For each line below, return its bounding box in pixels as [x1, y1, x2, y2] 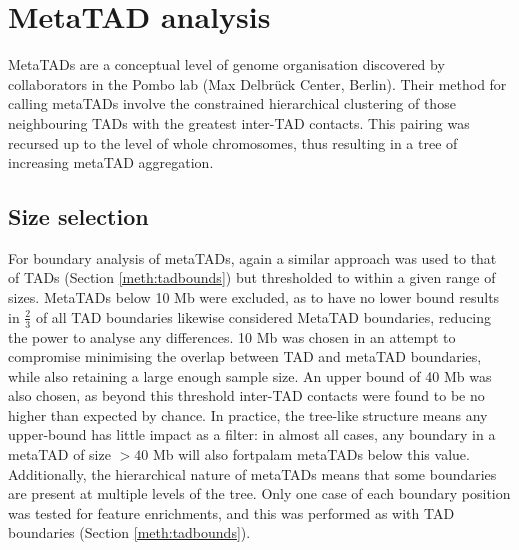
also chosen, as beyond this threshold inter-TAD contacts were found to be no [8, 385, 485, 406]
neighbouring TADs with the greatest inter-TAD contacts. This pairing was [8, 112, 470, 133]
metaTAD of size [8, 444, 111, 465]
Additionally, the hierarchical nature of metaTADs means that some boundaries [8, 463, 497, 484]
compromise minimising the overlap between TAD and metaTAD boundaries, [8, 346, 482, 367]
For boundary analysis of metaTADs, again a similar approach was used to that [8, 247, 497, 268]
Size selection [8, 201, 149, 232]
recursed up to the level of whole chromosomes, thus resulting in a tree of [8, 132, 458, 153]
